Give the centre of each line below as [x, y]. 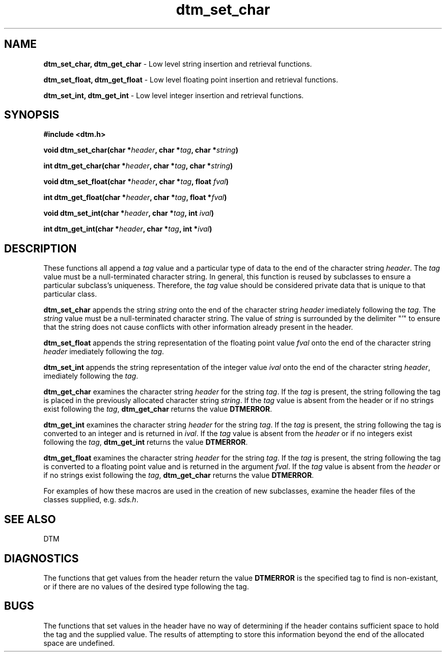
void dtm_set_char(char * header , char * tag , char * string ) [141, 150]
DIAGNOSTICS [41, 558]
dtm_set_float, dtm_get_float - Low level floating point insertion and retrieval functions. [191, 79]
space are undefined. [79, 643]
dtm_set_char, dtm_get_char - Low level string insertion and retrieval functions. [178, 64]
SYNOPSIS [32, 115]
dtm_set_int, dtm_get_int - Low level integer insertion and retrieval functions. [174, 95]
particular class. [70, 294]
